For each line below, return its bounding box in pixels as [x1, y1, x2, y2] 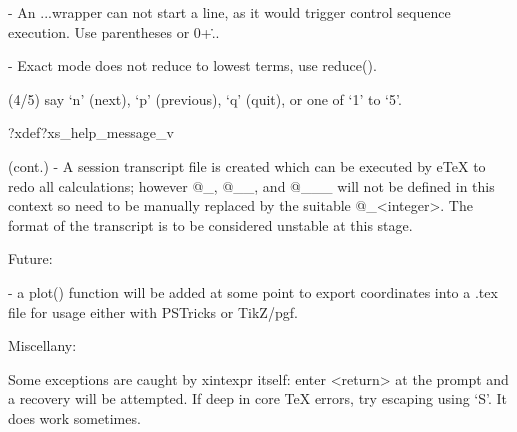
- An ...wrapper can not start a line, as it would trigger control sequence [8, 2, 451, 22]
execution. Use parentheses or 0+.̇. [8, 21, 220, 42]
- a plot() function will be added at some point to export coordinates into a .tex [8, 281, 498, 302]
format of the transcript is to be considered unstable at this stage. [8, 214, 413, 235]
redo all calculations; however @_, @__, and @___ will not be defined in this [8, 175, 495, 196]
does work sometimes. [8, 407, 141, 428]
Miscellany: [8, 335, 77, 356]
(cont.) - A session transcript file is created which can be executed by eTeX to [8, 155, 486, 176]
